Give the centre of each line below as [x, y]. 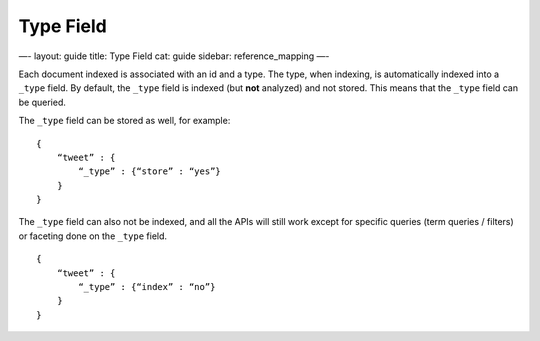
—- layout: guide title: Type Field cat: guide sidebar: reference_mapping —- [174, 56]
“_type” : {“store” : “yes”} [150, 171]
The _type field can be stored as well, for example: [124, 121]
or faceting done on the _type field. [93, 236]
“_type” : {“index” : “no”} [147, 287]
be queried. [42, 102]
